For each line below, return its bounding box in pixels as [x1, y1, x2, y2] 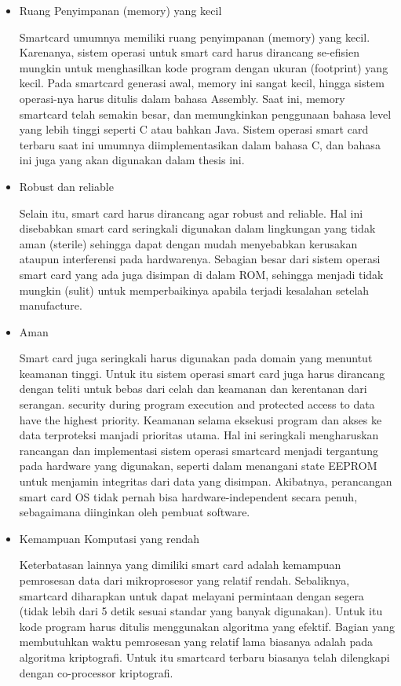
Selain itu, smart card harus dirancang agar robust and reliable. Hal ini [19, 204, 363, 221]
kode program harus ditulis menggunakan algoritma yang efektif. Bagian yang [19, 618, 395, 634]
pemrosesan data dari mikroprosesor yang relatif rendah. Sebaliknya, [19, 572, 350, 588]
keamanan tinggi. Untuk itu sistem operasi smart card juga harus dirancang [19, 365, 385, 381]
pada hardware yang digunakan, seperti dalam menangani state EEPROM [19, 457, 377, 474]
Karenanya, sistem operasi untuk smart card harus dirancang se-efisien [19, 44, 360, 61]
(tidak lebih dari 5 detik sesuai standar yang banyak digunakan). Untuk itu [19, 603, 383, 619]
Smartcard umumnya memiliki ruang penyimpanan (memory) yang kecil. [19, 28, 370, 45]
